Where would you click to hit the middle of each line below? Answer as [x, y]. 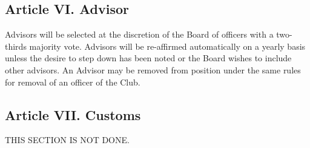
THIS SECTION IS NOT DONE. [67, 140]
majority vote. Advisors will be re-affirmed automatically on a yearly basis [167, 46]
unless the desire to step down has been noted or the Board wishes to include [148, 58]
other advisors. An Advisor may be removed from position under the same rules [153, 69]
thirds [16, 46]
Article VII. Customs [73, 114]
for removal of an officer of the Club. [73, 82]
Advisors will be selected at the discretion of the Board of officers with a [139, 34]
